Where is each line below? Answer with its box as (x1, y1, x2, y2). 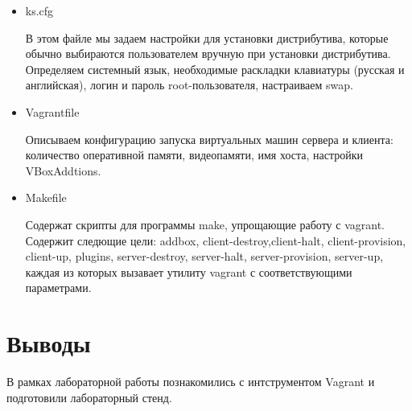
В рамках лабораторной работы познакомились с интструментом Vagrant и (6, 373, 375, 390)
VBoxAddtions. (25, 162, 101, 179)
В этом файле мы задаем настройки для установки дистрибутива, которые (25, 29, 389, 46)
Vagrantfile (25, 103, 80, 120)
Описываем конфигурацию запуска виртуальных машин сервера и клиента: (25, 130, 393, 147)
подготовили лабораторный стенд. (6, 388, 172, 405)
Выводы (6, 327, 91, 360)
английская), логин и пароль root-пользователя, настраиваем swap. (25, 76, 353, 93)
